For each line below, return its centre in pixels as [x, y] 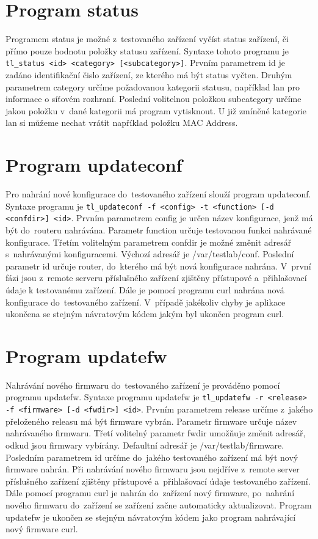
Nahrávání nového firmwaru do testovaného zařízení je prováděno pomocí [143, 385]
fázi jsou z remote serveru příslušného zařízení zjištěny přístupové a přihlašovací [156, 278]
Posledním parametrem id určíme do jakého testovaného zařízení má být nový [152, 457]
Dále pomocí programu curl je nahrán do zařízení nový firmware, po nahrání [150, 493]
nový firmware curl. [42, 529]
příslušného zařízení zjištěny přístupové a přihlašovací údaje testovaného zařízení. [158, 481]
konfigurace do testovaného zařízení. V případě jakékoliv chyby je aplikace [146, 302]
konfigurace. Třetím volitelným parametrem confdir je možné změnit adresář [149, 242]
